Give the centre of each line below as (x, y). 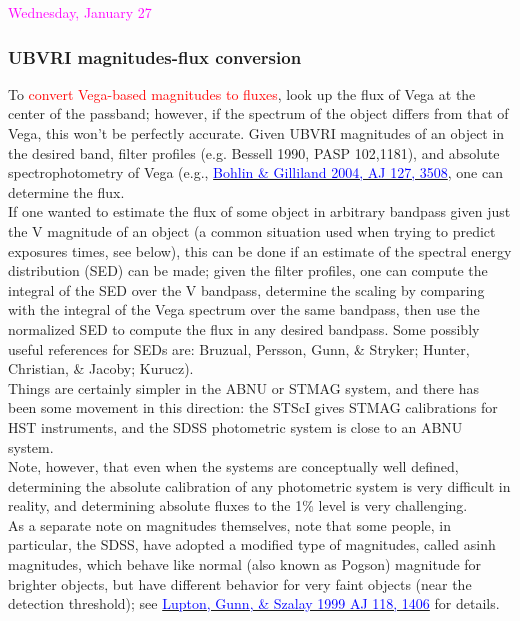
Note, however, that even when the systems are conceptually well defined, (233, 466)
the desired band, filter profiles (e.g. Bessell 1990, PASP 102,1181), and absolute (254, 152)
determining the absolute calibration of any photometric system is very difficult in (259, 485)
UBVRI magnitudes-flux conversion (155, 56)
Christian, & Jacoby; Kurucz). (101, 368)
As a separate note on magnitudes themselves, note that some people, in (230, 524)
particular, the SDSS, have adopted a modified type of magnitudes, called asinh (252, 544)
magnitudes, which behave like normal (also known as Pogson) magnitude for (245, 564)
